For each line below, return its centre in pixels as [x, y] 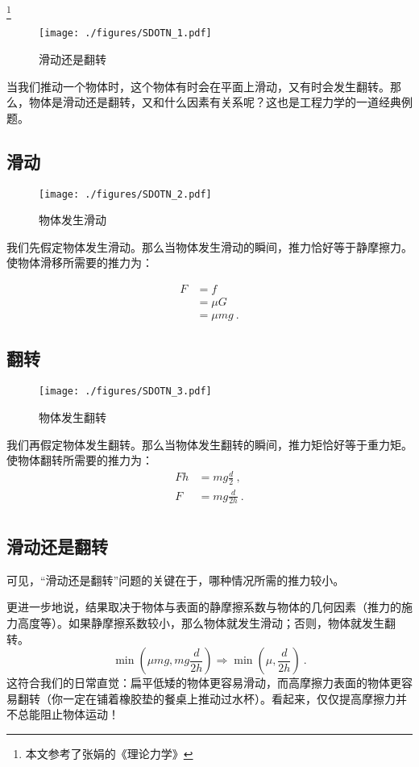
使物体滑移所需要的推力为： [80, 263]
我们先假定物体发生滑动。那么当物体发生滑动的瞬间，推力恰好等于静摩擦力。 [209, 246]
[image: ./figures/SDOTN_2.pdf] [125, 194]
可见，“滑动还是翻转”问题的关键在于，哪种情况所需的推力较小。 [176, 579]
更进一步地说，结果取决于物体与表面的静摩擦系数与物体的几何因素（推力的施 [209, 607]
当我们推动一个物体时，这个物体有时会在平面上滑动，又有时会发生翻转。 [198, 86]
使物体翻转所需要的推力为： [80, 460]
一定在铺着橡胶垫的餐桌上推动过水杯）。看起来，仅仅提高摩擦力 [229, 698]
